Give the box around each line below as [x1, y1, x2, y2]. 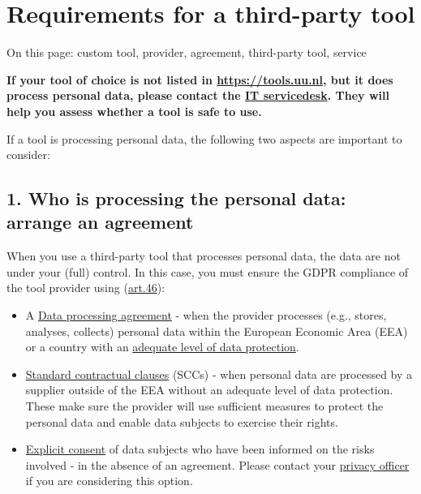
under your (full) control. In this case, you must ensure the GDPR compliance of [6, 263, 409, 280]
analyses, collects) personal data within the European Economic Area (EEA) [25, 322, 408, 339]
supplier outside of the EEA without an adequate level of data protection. [25, 381, 393, 398]
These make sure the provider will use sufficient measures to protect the [25, 397, 384, 415]
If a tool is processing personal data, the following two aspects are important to [6, 130, 402, 147]
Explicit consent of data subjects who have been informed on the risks [25, 440, 375, 457]
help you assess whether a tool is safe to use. [6, 102, 262, 119]
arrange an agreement [6, 209, 194, 234]
